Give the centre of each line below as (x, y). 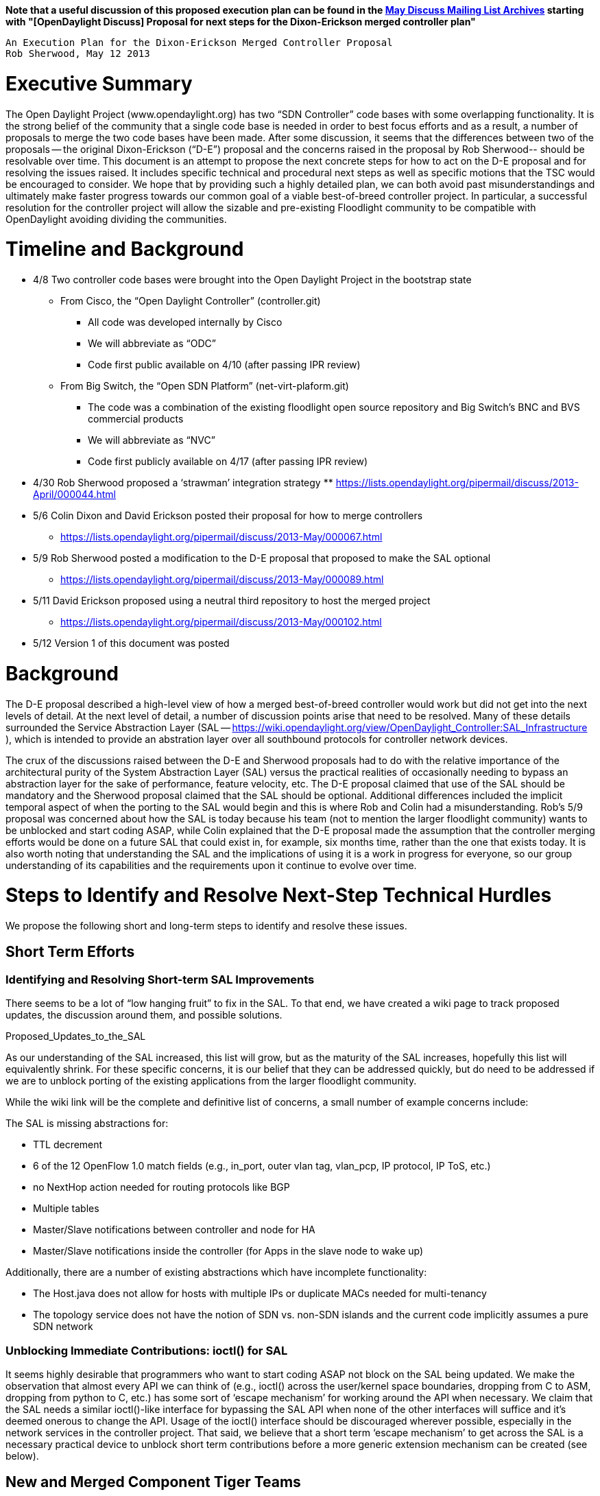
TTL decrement (68, 1145)
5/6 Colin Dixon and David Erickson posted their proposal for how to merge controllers (228, 515)
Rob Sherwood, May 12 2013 (78, 54)
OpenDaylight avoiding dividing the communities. (116, 219)
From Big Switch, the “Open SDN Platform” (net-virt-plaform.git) (205, 386)
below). (22, 1456)
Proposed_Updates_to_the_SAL (76, 1036)
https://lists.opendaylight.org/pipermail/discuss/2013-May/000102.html (221, 622)
